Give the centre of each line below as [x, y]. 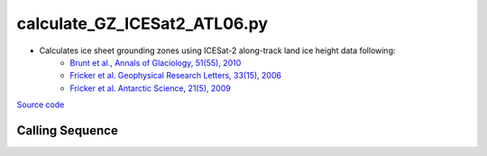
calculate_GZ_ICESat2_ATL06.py [142, 23]
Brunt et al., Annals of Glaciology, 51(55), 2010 [156, 62]
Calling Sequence [68, 130]
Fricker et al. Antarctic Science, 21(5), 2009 [151, 88]
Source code [41, 105]
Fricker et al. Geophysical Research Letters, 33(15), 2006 [175, 76]
